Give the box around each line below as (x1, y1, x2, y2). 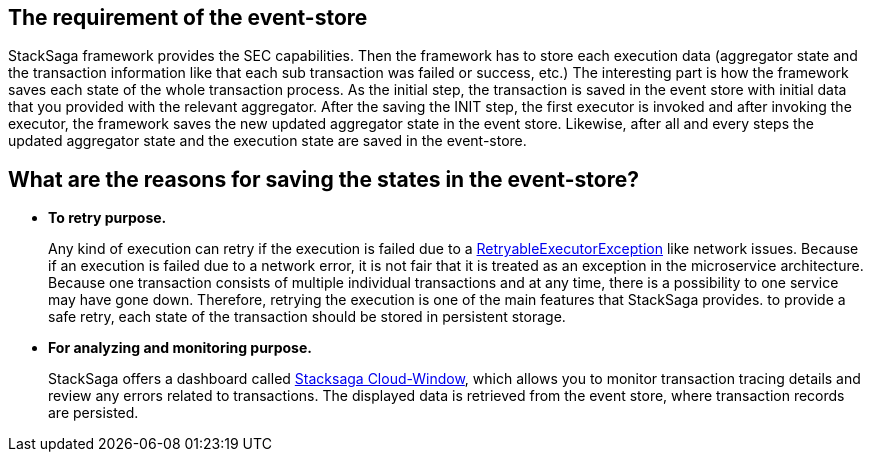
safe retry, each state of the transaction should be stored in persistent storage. (48, 308, 566, 326)
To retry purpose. (48, 209, 167, 227)
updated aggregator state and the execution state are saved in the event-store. (8, 132, 527, 150)
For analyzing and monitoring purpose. (48, 339, 312, 357)
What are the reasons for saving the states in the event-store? (8, 166, 639, 192)
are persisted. (48, 404, 139, 422)
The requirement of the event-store (8, 5, 368, 30)
